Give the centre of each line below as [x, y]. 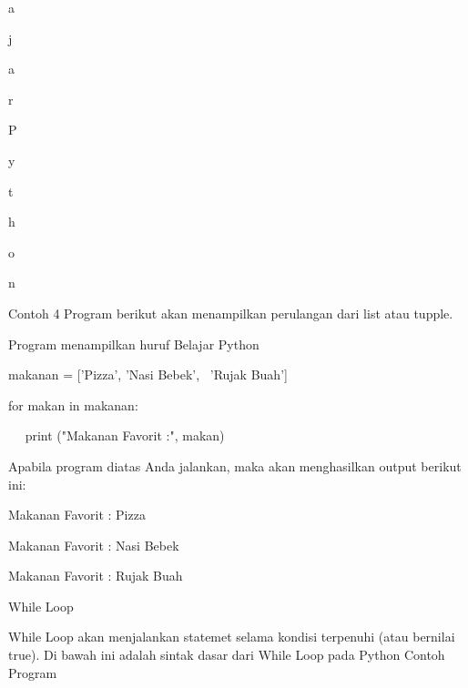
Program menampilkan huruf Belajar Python [134, 344]
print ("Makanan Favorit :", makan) [125, 435]
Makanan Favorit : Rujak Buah [96, 576]
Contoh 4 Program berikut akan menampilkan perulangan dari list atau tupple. [231, 313]
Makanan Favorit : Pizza [77, 515]
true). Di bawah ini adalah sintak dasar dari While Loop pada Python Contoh [227, 655]
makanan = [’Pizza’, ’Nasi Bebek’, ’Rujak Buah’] [148, 374]
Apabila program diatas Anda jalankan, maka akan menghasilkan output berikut [235, 465]
